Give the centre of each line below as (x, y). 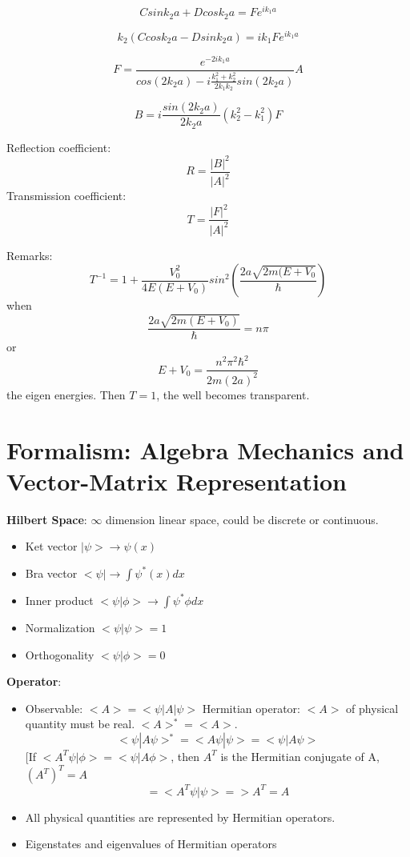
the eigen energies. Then (66, 394)
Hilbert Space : (47, 519)
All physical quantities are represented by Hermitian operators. (180, 817)
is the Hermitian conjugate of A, (300, 756)
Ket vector (51, 546)
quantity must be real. (80, 724)
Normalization (60, 627)
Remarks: (30, 255)
